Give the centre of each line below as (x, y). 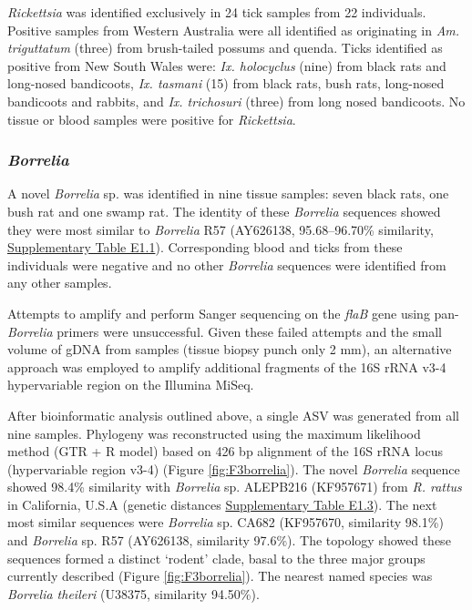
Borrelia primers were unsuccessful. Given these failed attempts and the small (225, 331)
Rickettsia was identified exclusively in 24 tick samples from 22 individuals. (217, 12)
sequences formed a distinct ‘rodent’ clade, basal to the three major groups (216, 558)
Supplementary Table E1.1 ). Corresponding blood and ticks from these (205, 247)
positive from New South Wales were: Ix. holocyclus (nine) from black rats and (227, 65)
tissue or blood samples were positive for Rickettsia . (152, 119)
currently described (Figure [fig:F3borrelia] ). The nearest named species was (220, 576)
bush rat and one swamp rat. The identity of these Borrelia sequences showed (224, 211)
